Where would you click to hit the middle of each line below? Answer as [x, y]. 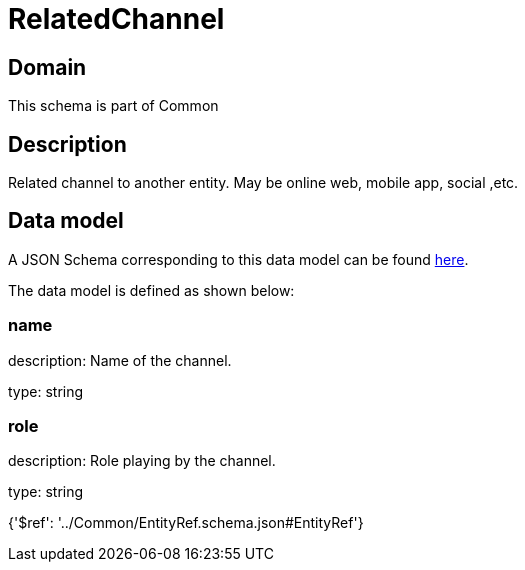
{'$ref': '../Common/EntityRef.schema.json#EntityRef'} [186, 523]
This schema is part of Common [113, 106]
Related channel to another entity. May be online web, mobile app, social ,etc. [263, 183]
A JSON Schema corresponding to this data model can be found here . [238, 259]
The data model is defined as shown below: [151, 290]
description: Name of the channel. [120, 360]
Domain [47, 67]
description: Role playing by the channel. [142, 461]
